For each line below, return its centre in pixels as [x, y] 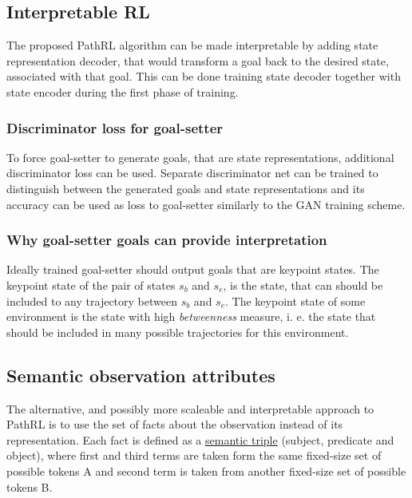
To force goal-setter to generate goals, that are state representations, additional [200, 157]
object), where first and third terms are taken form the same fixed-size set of [194, 455]
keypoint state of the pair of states [91, 285]
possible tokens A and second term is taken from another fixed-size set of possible [206, 470]
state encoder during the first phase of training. [123, 91]
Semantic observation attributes [141, 375]
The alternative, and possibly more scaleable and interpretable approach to [190, 408]
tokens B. [30, 486]
